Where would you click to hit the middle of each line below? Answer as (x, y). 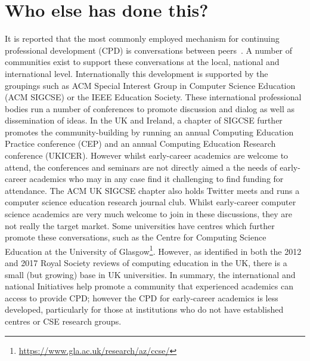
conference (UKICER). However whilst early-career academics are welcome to (147, 155)
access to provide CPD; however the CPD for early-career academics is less (142, 297)
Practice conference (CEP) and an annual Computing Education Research (140, 144)
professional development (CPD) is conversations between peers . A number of (149, 50)
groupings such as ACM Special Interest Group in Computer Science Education (150, 85)
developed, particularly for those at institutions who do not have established (144, 309)
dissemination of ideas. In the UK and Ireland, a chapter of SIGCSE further (144, 120)
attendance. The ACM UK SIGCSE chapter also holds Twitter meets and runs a (152, 190)
